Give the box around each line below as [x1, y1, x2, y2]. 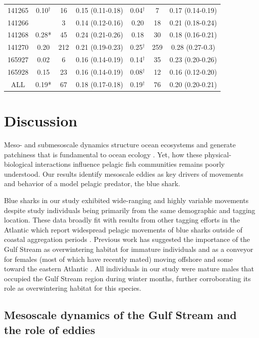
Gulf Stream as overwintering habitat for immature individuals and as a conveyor [4, 243, 254, 254]
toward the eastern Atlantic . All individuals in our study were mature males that [4, 263, 255, 274]
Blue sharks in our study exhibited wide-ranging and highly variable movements [4, 195, 249, 205]
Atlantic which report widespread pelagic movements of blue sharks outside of [4, 224, 243, 234]
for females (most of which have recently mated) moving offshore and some [4, 253, 233, 264]
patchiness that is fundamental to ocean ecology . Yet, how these [4, 149, 202, 159]
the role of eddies [4, 322, 95, 337]
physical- [204, 149, 232, 159]
